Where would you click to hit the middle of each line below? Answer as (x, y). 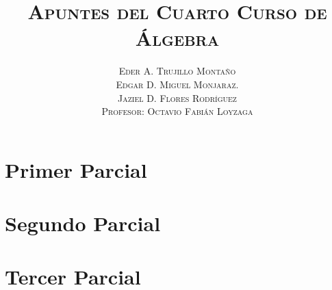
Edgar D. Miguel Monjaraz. (177, 84)
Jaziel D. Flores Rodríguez (177, 97)
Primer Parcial (76, 169)
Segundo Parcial (83, 223)
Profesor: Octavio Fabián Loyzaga (177, 111)
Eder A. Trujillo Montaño (177, 71)
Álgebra (177, 38)
